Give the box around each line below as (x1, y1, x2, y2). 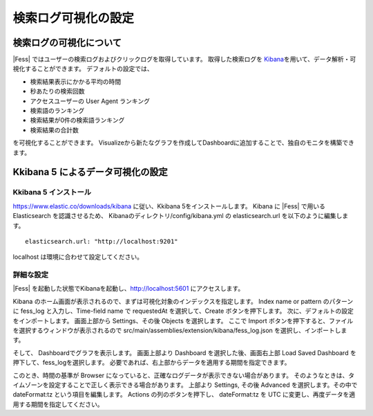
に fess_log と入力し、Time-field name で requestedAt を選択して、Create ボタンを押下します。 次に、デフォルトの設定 (12, 307, 354, 315)
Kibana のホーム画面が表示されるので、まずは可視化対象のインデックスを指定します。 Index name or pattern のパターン (12, 297, 354, 305)
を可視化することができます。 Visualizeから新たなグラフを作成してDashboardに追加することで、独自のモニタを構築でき (12, 138, 355, 147)
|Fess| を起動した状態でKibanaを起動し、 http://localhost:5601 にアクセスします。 (12, 284, 245, 293)
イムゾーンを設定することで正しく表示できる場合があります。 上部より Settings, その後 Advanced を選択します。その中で (12, 381, 358, 389)
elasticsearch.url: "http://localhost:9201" (25, 237, 179, 245)
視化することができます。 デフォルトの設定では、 (12, 64, 153, 73)
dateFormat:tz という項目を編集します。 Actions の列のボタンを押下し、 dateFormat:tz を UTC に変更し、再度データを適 (12, 390, 356, 399)
